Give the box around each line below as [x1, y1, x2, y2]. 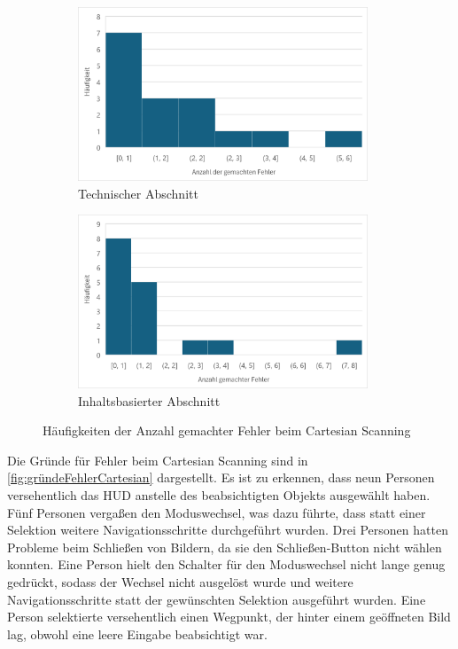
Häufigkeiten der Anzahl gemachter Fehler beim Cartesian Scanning [43, 421, 411, 440]
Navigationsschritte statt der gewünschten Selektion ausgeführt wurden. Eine [7, 590, 426, 608]
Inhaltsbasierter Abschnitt [78, 391, 221, 410]
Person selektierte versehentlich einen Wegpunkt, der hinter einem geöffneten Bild [7, 607, 451, 626]
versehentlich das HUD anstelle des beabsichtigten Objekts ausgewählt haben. [7, 486, 431, 504]
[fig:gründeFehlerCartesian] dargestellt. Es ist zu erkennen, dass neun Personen [7, 468, 435, 487]
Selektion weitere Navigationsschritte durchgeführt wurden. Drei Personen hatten [7, 520, 448, 539]
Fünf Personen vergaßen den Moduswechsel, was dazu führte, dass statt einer [7, 503, 426, 521]
